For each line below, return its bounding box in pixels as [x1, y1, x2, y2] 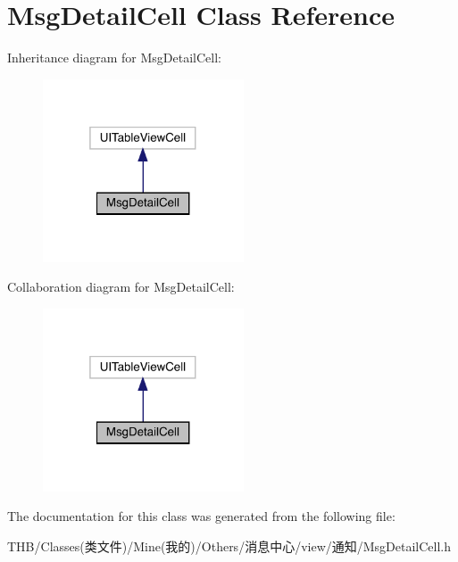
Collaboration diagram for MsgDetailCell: [7, 277, 235, 296]
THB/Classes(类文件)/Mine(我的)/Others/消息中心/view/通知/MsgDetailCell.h [7, 536, 452, 555]
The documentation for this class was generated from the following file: [7, 507, 396, 525]
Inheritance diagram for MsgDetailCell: [7, 48, 221, 67]
